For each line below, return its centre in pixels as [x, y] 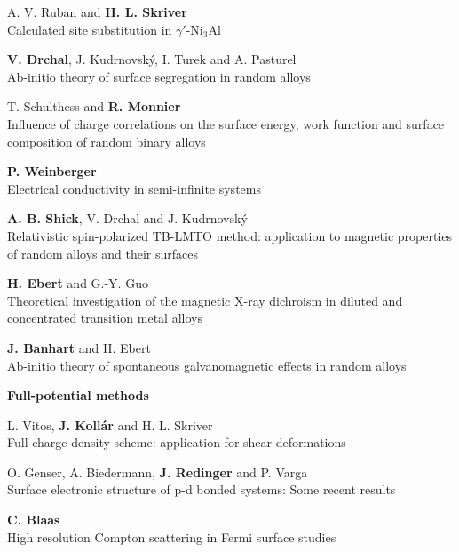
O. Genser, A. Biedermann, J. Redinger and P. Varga [158, 472]
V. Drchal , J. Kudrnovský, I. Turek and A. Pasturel [152, 59]
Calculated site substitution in [90, 29]
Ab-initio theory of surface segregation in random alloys [159, 76]
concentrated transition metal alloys [105, 318]
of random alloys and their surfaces [103, 253]
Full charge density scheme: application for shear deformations [177, 442]
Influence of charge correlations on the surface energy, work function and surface [226, 123]
